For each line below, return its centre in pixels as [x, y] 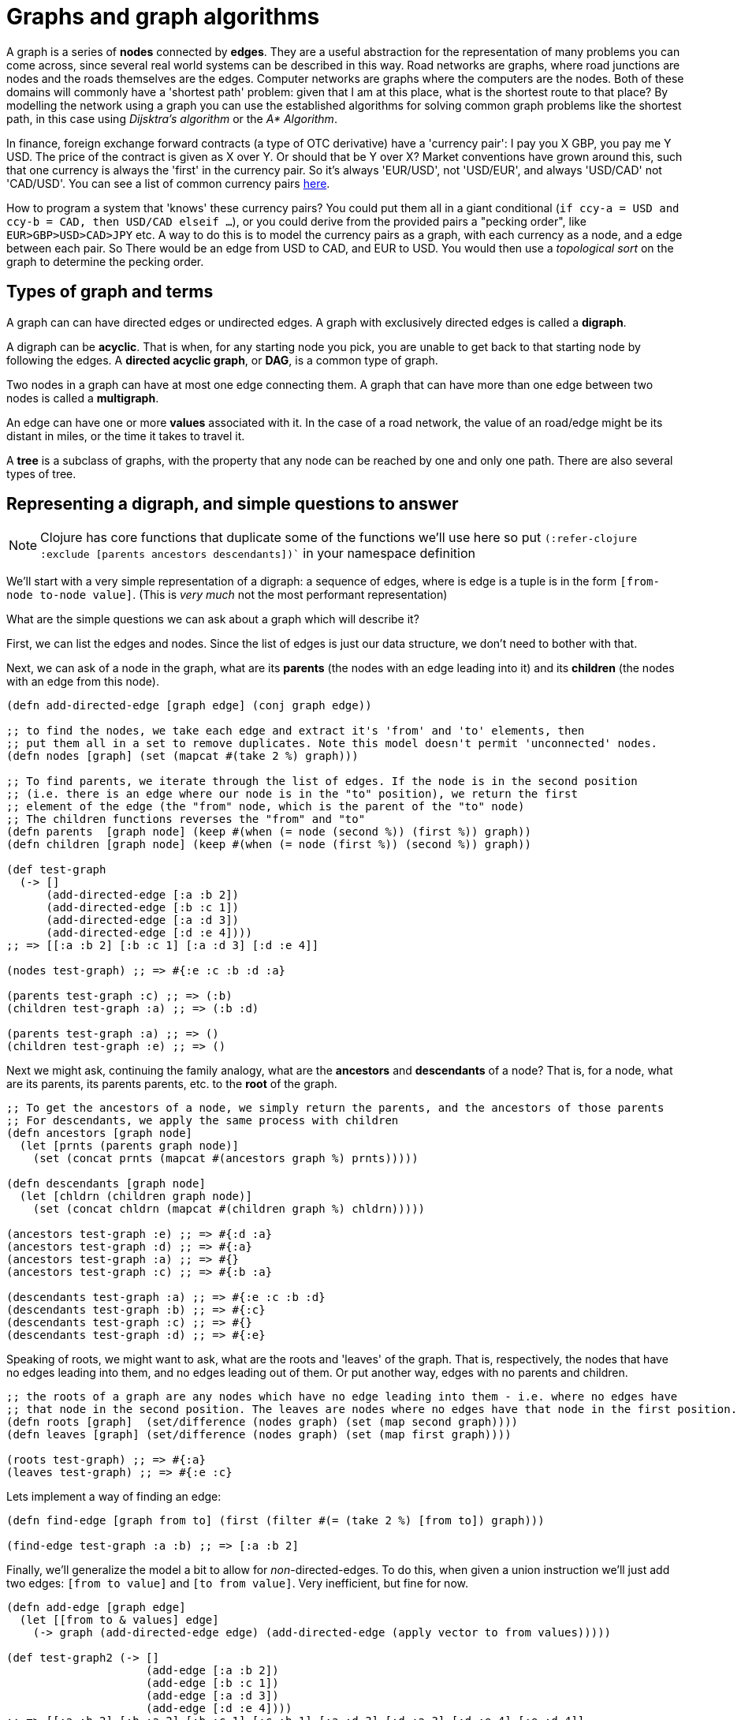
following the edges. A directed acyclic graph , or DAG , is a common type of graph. [222, 360]
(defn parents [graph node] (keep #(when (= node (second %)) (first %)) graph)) [269, 832]
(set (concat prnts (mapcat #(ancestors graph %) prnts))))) [225, 1159]
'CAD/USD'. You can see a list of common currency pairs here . [168, 183]
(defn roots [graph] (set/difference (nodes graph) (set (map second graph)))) [263, 1422]
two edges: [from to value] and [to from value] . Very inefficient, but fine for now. [237, 1584]
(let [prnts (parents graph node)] [129, 1146]
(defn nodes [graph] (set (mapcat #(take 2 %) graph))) [182, 756]
